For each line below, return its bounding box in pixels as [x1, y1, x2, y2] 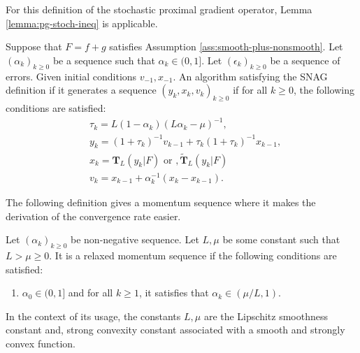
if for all [233, 82, 268, 97]
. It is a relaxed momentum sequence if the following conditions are [49, 247, 337, 262]
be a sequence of [270, 52, 340, 67]
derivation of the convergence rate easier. [6, 208, 181, 223]
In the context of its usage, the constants [6, 308, 181, 323]
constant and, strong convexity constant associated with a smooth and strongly [6, 322, 345, 337]
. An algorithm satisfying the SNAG [173, 69, 328, 83]
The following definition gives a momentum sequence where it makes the [6, 194, 316, 209]
